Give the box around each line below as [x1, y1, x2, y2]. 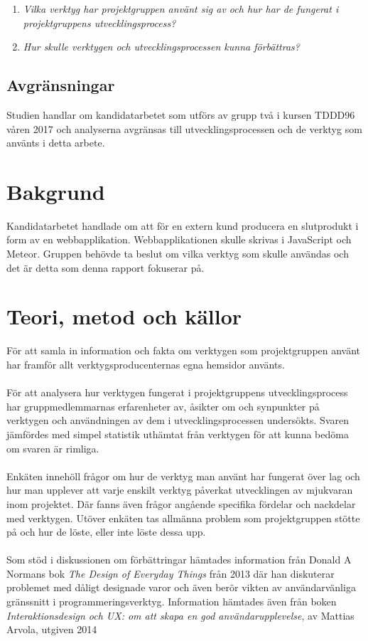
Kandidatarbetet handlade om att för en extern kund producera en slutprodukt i [6, 218, 359, 233]
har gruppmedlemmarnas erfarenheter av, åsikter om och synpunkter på [6, 398, 320, 413]
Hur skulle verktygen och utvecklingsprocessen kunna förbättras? [23, 39, 300, 54]
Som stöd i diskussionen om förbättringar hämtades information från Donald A [6, 552, 352, 567]
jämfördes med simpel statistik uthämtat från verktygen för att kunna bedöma [6, 426, 349, 441]
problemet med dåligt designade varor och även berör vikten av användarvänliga [6, 580, 356, 595]
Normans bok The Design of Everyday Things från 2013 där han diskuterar [6, 566, 335, 581]
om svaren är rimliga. [6, 440, 99, 455]
